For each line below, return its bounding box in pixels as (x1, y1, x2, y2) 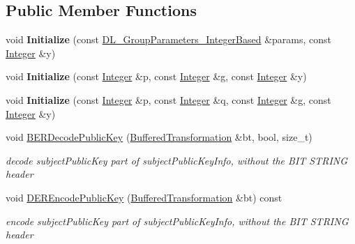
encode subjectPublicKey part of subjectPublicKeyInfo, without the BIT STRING (6, 213, 349, 228)
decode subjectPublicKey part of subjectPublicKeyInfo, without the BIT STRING (6, 153, 348, 167)
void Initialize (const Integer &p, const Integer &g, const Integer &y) (6, 69, 307, 84)
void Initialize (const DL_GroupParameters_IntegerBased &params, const (6, 32, 332, 47)
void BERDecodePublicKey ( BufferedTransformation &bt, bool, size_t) (6, 130, 312, 144)
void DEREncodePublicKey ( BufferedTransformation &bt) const (6, 190, 282, 204)
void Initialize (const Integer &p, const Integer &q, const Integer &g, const (6, 92, 331, 107)
